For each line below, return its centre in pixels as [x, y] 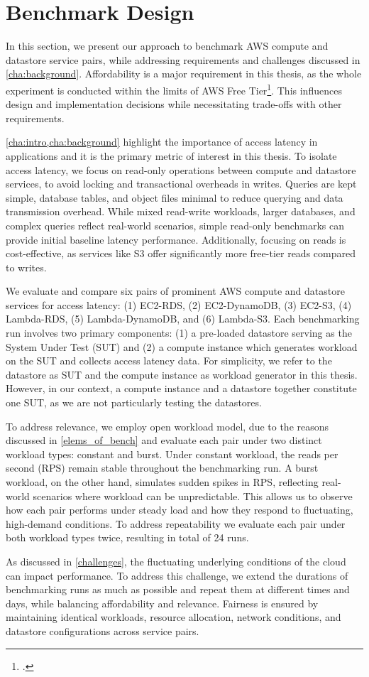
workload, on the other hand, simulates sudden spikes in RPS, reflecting [162, 482]
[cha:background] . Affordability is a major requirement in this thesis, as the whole [184, 74]
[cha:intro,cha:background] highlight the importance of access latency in [162, 142]
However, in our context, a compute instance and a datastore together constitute [181, 388]
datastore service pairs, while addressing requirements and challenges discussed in [183, 59]
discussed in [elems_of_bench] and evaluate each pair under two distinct [164, 440]
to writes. [26, 267]
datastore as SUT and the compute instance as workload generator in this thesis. [182, 374]
